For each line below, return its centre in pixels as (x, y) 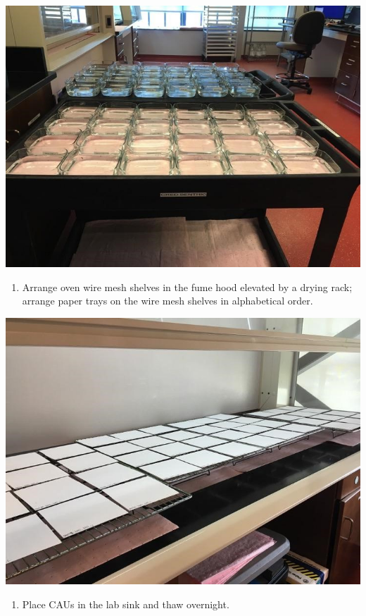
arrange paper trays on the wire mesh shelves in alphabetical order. (168, 301)
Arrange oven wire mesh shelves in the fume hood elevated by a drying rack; (187, 287)
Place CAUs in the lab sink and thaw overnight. (126, 604)
